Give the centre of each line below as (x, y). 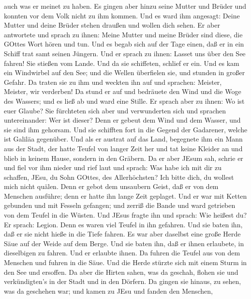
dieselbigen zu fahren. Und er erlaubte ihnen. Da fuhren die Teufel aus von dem (122, 253)
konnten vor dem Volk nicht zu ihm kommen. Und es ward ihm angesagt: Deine (122, 15)
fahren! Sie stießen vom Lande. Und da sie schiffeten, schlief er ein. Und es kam (122, 63)
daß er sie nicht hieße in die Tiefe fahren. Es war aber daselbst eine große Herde (122, 234)
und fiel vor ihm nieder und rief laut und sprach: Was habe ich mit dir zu (113, 167)
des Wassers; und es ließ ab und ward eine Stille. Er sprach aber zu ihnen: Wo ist (124, 101)
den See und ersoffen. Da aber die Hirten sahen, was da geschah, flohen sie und (121, 272)
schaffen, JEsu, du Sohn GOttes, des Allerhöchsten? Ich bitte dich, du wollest (119, 177)
